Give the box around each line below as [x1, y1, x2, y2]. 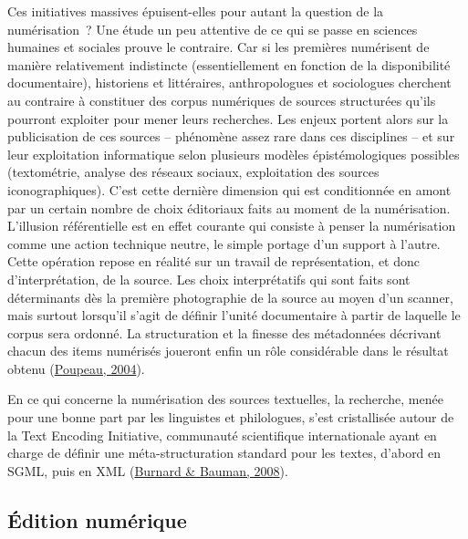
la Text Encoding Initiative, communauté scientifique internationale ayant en [7, 425, 437, 444]
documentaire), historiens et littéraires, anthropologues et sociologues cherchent [7, 73, 452, 92]
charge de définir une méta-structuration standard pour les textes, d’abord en [7, 443, 442, 462]
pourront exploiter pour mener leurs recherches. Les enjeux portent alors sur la [7, 109, 449, 128]
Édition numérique [7, 505, 187, 534]
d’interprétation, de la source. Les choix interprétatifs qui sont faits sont [7, 269, 411, 288]
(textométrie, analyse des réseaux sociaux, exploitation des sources [7, 162, 380, 181]
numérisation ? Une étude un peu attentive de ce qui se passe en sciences [7, 19, 418, 38]
